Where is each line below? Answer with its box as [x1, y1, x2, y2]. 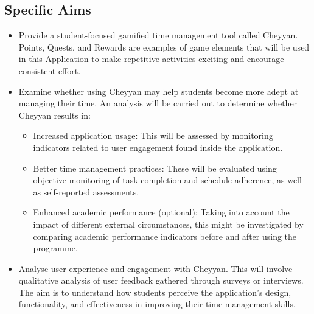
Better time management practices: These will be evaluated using [33, 161, 277, 174]
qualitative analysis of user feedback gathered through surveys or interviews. [18, 274, 304, 287]
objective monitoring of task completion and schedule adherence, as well [33, 173, 302, 186]
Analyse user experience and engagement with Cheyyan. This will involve [18, 262, 293, 274]
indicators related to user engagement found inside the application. [33, 141, 283, 153]
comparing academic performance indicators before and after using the [33, 229, 297, 242]
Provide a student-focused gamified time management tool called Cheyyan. [18, 29, 298, 41]
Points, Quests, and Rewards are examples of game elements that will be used [18, 40, 310, 53]
